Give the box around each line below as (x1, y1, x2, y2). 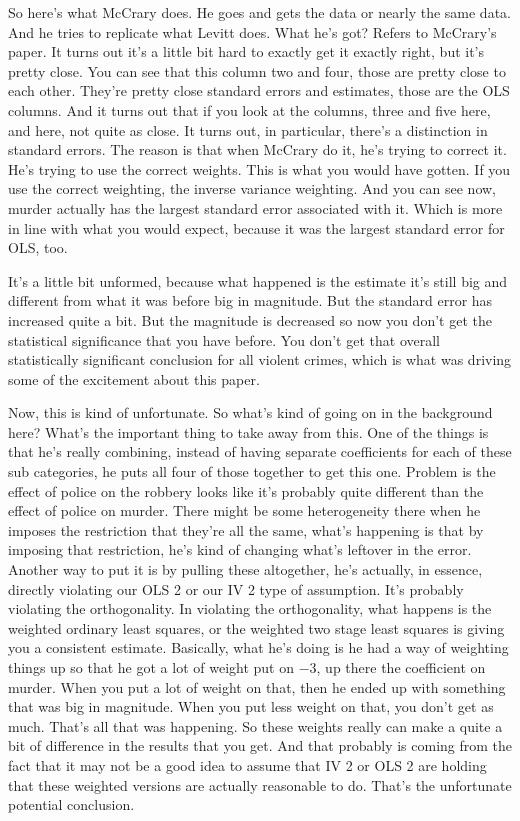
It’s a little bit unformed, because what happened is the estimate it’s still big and (8, 270, 508, 291)
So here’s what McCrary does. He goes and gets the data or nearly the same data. (8, 2, 511, 22)
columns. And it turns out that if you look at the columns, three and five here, (8, 99, 491, 120)
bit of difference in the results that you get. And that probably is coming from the (8, 735, 513, 756)
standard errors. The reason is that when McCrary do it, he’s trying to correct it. (8, 139, 507, 160)
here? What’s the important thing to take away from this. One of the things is (8, 421, 489, 442)
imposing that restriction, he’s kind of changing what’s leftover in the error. (8, 539, 472, 560)
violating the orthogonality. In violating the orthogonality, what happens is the (8, 598, 492, 619)
